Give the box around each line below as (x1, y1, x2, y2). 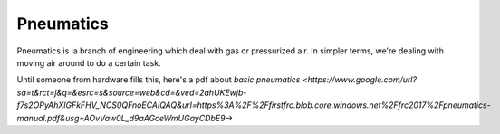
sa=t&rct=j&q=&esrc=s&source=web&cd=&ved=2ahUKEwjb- (16, 87, 247, 98)
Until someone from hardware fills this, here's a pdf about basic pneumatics (16, 74, 301, 85)
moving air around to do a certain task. (16, 57, 162, 68)
